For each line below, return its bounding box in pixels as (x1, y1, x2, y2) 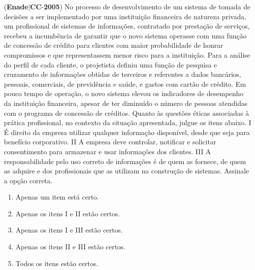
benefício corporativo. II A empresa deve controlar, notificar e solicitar (4, 136, 217, 147)
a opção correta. (4, 175, 53, 185)
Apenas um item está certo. (15, 192, 99, 202)
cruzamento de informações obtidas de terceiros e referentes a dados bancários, (4, 69, 241, 79)
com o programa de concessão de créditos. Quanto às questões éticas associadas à (4, 107, 249, 118)
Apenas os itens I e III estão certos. (15, 225, 123, 235)
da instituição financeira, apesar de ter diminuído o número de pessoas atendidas (4, 98, 248, 108)
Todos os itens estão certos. (15, 258, 98, 268)
